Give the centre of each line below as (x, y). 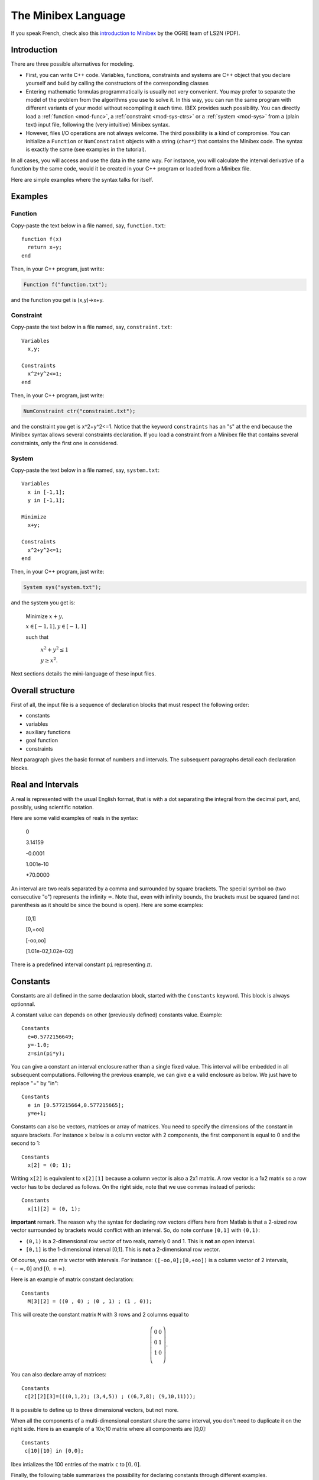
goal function (42, 741)
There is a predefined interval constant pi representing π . (82, 964)
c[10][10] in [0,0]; (54, 1451)
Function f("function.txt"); (66, 285)
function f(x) (42, 239)
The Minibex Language (69, 15)
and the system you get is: (43, 603)
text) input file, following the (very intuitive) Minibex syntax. (98, 125)
